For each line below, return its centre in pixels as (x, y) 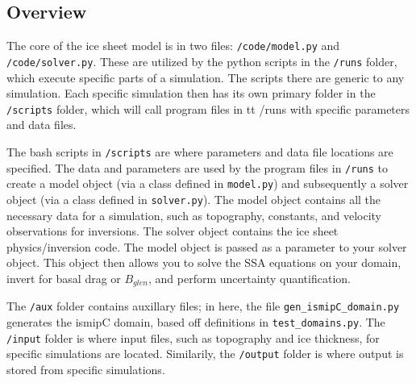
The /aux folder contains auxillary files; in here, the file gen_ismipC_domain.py (203, 306)
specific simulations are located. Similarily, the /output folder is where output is (205, 354)
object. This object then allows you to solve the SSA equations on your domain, (204, 262)
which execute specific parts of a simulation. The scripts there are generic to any (206, 77)
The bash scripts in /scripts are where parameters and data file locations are (200, 151)
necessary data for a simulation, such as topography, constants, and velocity (194, 215)
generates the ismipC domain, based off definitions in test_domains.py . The (196, 322)
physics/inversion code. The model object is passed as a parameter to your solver (207, 246)
